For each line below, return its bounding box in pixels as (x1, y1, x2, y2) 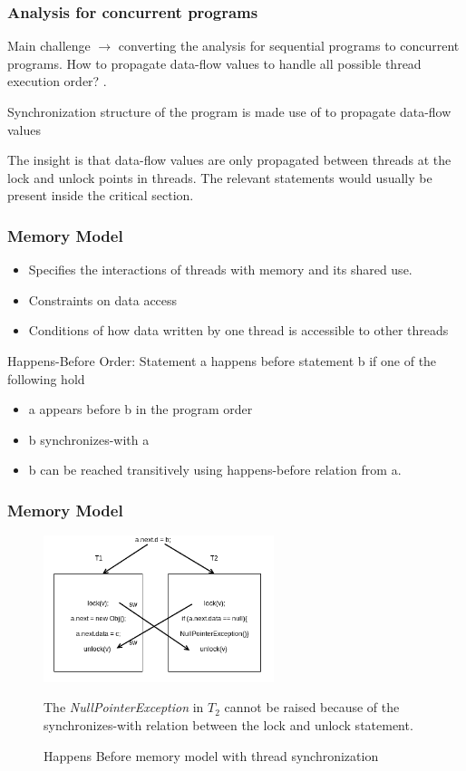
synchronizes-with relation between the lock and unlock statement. (44, 715, 413, 734)
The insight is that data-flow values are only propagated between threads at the (7, 150, 451, 169)
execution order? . (7, 72, 107, 91)
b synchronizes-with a (28, 429, 150, 448)
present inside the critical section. (7, 186, 194, 205)
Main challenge (7, 36, 91, 55)
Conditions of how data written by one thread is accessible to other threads (28, 321, 449, 340)
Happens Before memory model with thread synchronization (44, 746, 379, 765)
